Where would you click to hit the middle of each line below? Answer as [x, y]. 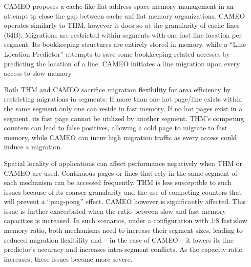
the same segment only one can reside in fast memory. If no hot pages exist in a [123, 108]
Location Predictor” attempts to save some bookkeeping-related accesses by [117, 53]
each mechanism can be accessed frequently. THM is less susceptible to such [118, 182]
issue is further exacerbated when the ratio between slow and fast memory [115, 211]
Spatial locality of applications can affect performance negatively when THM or [123, 163]
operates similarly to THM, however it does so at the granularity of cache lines [122, 25]
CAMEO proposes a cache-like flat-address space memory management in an [119, 6]
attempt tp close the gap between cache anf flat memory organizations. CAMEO [125, 15]
